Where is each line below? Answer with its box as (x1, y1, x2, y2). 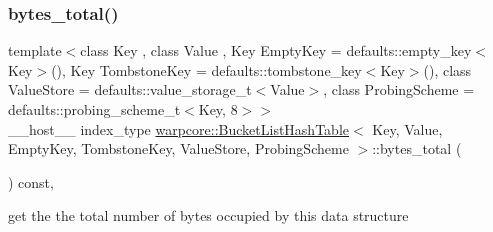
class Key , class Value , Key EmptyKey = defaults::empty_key (80, 40, 472, 61)
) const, (8, 171, 54, 192)
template (8, 40, 62, 61)
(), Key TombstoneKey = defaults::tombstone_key (51, 59, 362, 80)
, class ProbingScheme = (323, 79, 475, 100)
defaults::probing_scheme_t (8, 99, 181, 119)
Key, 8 (198, 99, 238, 119)
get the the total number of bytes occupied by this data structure (8, 205, 409, 226)
